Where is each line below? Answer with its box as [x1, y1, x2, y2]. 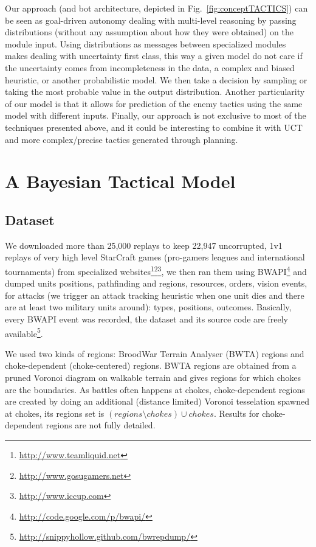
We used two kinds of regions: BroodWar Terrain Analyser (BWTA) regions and [5, 347, 304, 360]
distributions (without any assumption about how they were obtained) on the [5, 26, 294, 38]
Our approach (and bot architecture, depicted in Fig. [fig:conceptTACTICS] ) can [5, 2, 308, 14]
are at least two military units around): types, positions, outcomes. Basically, [5, 301, 292, 313]
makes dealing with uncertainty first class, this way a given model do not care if [5, 49, 303, 62]
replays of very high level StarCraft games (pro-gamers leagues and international [5, 251, 305, 263]
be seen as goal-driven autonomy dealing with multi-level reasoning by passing [5, 13, 297, 26]
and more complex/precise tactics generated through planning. [5, 133, 238, 145]
